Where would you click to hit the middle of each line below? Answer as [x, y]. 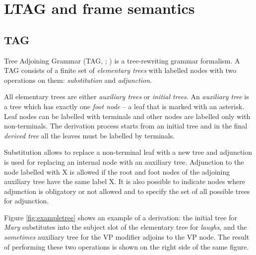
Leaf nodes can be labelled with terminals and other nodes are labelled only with [127, 116]
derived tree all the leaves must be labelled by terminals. [90, 135]
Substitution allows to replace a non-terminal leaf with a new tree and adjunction [128, 152]
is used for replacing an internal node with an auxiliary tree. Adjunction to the [124, 161]
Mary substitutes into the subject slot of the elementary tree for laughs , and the [126, 227]
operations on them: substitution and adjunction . [78, 80]
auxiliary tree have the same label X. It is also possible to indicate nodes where [125, 181]
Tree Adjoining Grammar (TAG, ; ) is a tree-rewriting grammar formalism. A [122, 60]
